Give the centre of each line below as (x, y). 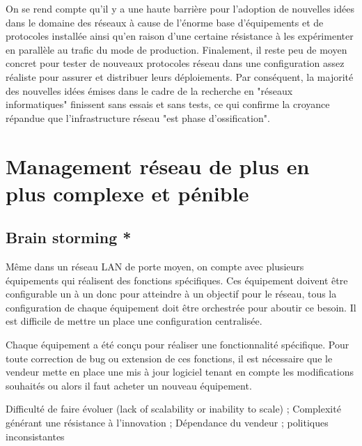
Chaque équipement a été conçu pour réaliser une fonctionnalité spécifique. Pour (178, 345)
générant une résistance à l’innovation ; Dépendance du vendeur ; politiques (167, 423)
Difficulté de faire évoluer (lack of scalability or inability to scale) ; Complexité (173, 409)
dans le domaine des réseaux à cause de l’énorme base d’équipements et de (165, 22)
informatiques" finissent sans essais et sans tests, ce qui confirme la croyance (168, 104)
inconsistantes (35, 436)
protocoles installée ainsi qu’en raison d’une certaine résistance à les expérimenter (180, 36)
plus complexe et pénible (127, 193)
